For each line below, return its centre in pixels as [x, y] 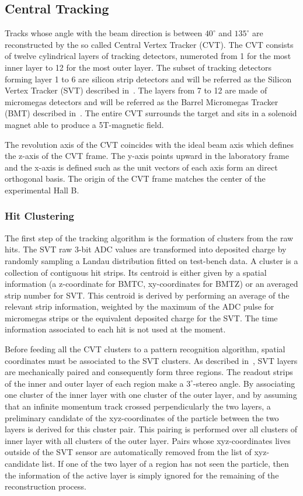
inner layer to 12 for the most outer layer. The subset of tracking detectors [138, 67]
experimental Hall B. [42, 190]
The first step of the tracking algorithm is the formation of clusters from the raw [149, 237]
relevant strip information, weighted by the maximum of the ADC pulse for [140, 306]
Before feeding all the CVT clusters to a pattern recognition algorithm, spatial [145, 349]
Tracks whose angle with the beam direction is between [104, 33]
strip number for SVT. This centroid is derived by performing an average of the [147, 295]
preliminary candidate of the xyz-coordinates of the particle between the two [142, 417]
